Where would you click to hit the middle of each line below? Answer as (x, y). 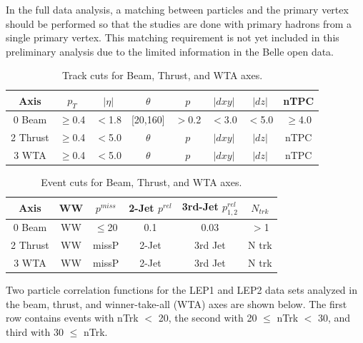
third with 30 (35, 332)
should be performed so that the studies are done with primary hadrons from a (179, 23)
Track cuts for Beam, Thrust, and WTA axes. (162, 75)
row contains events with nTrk (72, 318)
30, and (334, 318)
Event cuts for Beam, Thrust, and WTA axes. (141, 181)
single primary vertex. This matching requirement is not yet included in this (173, 37)
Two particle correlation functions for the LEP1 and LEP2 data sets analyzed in (181, 290)
